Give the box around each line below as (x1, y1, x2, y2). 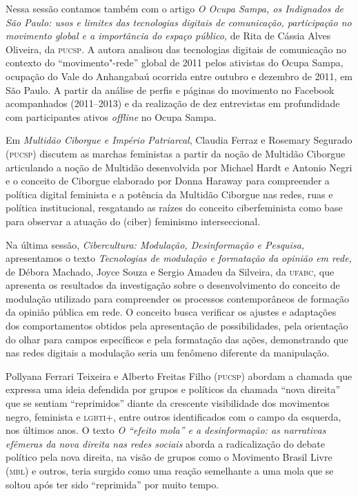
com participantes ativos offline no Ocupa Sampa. (6, 109, 217, 124)
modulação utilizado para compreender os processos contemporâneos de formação (6, 291, 349, 305)
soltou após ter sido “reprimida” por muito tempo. (6, 477, 219, 491)
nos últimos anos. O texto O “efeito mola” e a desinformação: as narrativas (6, 423, 326, 437)
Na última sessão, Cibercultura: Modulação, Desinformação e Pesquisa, (6, 237, 305, 251)
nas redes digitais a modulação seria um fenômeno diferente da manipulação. (6, 345, 330, 360)
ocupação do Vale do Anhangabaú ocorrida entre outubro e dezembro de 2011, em (6, 68, 353, 83)
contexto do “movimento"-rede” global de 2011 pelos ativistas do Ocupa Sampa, (6, 55, 344, 70)
